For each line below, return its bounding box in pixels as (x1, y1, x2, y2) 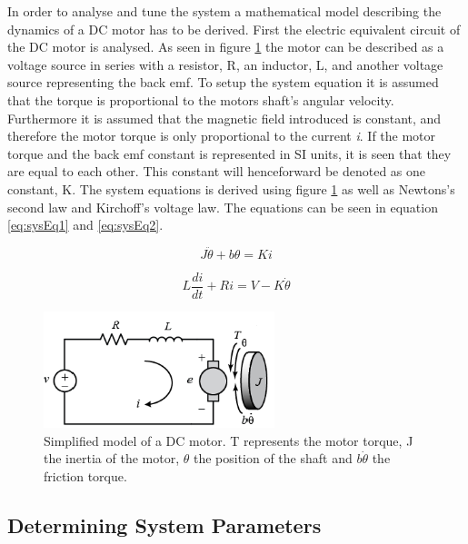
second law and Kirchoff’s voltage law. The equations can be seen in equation (7, 197, 438, 216)
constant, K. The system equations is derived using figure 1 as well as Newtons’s (7, 179, 455, 198)
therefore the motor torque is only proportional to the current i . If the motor (7, 126, 436, 145)
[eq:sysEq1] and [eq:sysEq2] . (7, 215, 164, 234)
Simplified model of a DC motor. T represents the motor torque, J (44, 430, 413, 450)
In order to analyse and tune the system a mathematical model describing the (7, 2, 442, 20)
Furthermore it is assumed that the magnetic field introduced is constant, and (7, 108, 442, 127)
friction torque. (44, 467, 127, 486)
